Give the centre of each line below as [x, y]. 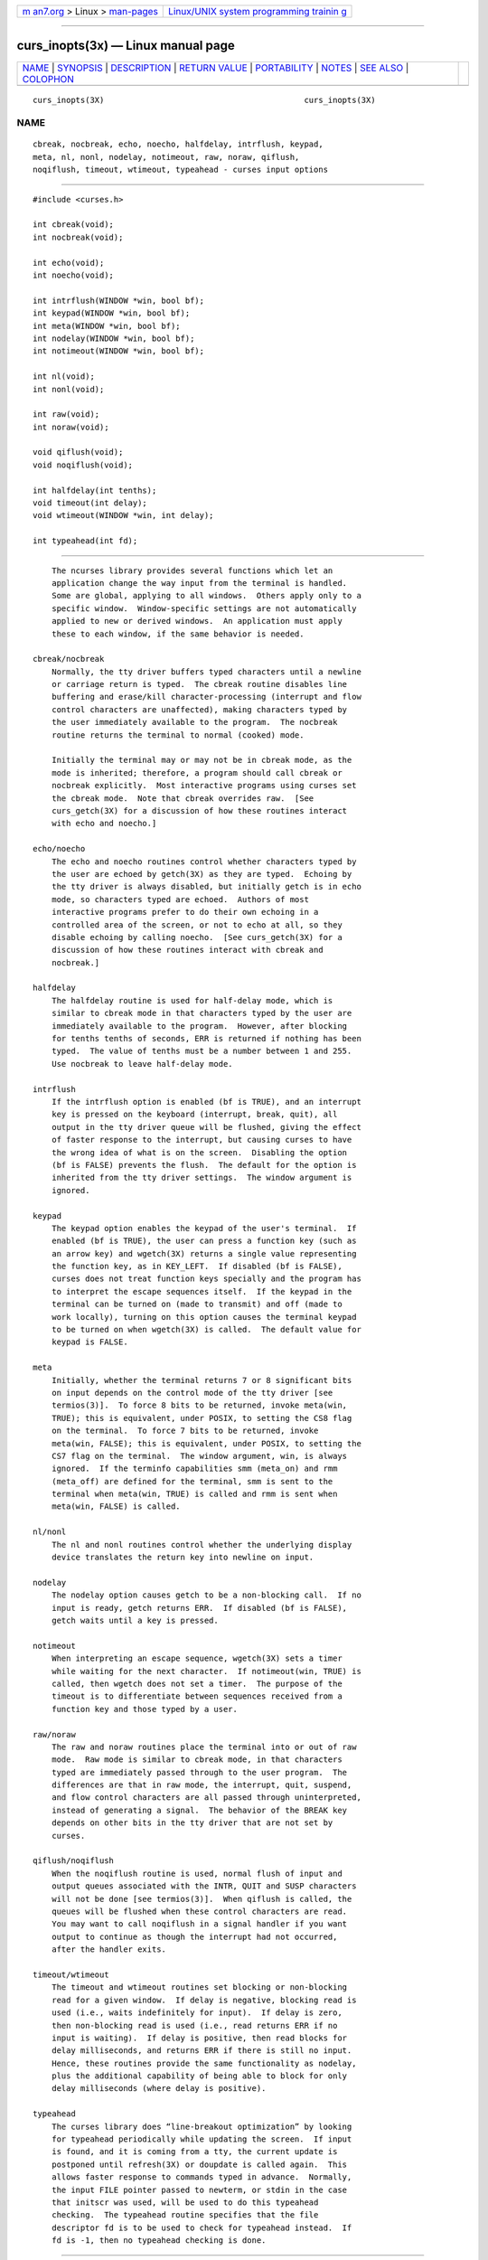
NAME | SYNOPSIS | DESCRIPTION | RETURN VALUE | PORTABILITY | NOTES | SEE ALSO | [216, 68]
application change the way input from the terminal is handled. [199, 583]
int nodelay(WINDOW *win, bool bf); [114, 338]
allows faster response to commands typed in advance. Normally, [202, 2177]
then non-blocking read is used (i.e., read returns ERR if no [194, 2025]
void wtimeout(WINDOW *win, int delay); [123, 516]
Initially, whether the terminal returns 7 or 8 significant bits [202, 1380]
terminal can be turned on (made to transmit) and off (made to [197, 1304]
